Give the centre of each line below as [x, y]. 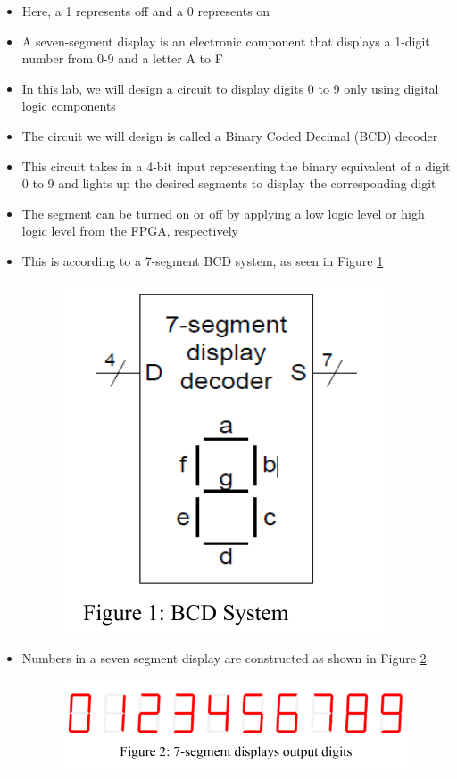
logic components [69, 106]
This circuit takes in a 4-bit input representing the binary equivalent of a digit [236, 166]
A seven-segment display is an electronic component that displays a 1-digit [226, 41]
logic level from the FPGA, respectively [130, 231]
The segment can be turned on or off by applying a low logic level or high [223, 213]
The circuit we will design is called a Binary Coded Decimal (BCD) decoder [230, 135]
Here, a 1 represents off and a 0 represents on [146, 11]
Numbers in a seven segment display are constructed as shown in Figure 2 [224, 658]
